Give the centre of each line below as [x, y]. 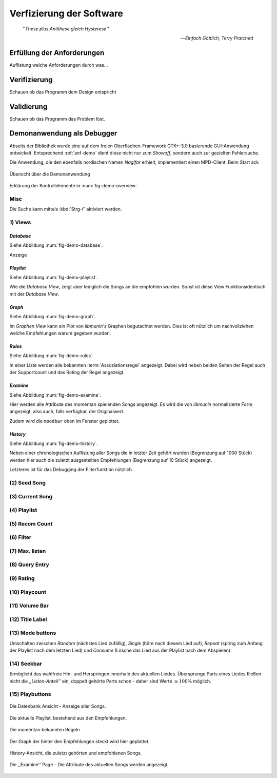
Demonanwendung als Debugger [63, 133]
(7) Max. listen [28, 551]
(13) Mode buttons [33, 633]
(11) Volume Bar [29, 606]
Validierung [28, 106]
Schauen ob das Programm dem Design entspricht [63, 92]
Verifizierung [31, 80]
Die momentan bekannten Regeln [45, 730]
